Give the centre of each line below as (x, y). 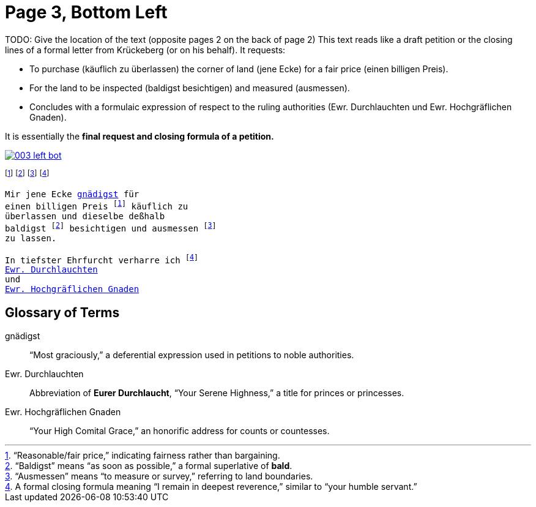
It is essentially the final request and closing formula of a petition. (140, 136)
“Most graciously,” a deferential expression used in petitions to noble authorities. (192, 355)
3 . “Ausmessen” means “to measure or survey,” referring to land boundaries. (159, 476)
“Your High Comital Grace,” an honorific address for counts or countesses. (180, 431)
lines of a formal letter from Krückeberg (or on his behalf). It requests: (145, 50)
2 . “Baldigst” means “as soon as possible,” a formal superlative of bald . (149, 466)
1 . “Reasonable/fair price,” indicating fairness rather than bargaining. (143, 456)
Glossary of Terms (62, 312)
